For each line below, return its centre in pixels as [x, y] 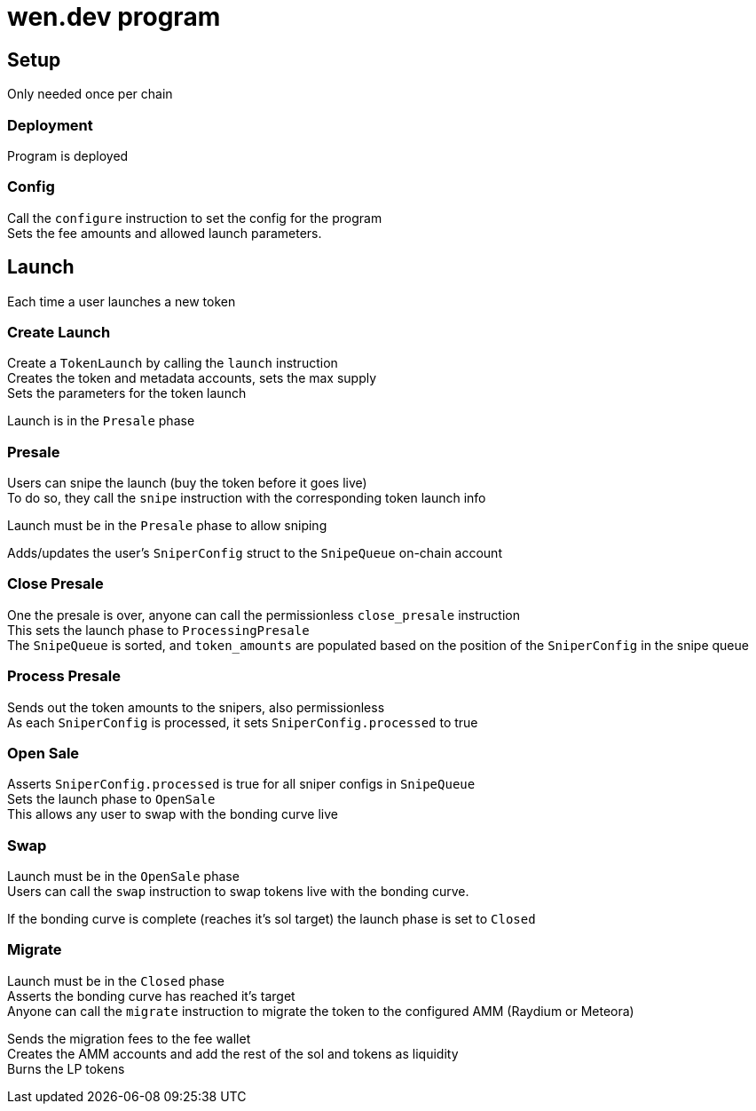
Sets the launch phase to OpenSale [111, 799]
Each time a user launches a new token [122, 301]
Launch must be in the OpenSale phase [123, 877]
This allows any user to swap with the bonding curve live [173, 814]
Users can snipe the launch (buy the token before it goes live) [187, 483]
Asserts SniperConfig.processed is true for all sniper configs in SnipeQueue [241, 784]
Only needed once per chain [90, 94]
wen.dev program [114, 17]
